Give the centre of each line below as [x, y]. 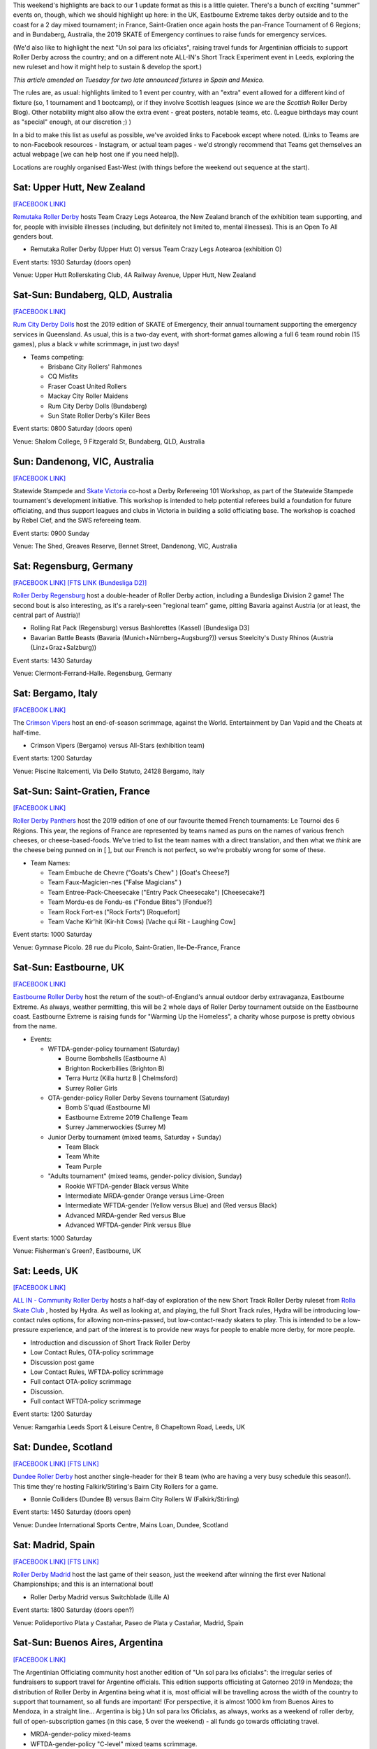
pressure [26, 1330]
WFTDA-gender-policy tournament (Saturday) [114, 1049]
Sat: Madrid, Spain [54, 1545]
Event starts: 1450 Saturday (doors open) [72, 1512]
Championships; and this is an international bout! [83, 1584]
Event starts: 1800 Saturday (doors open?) [74, 1610]
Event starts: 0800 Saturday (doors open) [73, 429]
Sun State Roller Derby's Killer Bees [99, 416]
